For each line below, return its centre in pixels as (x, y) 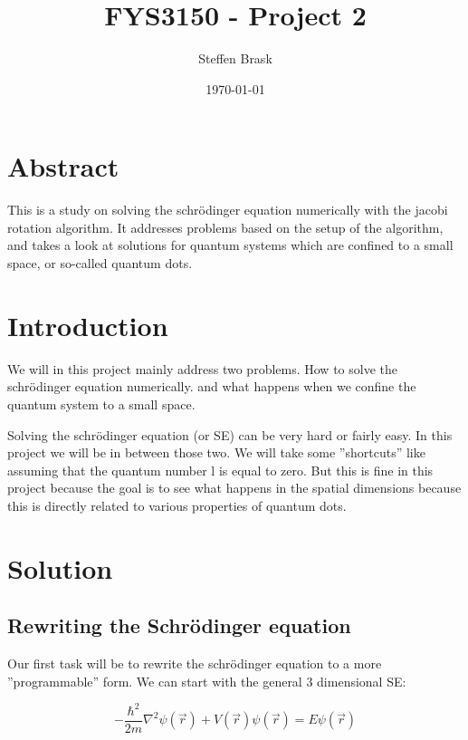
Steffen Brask (235, 58)
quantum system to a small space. (101, 404)
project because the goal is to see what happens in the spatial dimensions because (234, 488)
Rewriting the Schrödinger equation (179, 625)
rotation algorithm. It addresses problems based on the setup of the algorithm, (225, 227)
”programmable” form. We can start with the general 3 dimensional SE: (207, 681)
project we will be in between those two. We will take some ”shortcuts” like (216, 452)
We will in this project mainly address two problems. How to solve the (202, 368)
